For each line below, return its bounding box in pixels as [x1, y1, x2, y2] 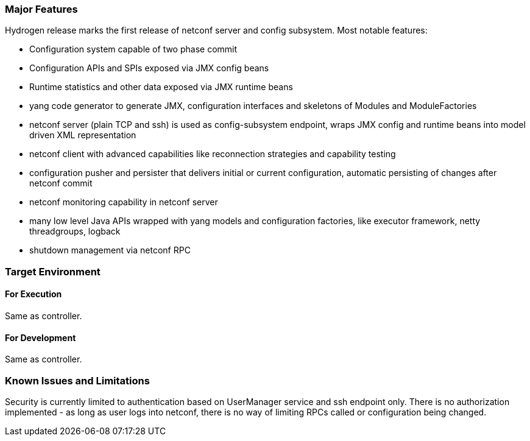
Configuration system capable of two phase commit [29, 44, 238, 55]
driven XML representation [29, 130, 136, 141]
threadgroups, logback [29, 226, 121, 237]
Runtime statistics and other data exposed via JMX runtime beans [29, 82, 293, 93]
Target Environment [5, 265, 101, 278]
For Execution [5, 289, 62, 300]
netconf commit [29, 178, 93, 189]
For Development [5, 332, 76, 343]
